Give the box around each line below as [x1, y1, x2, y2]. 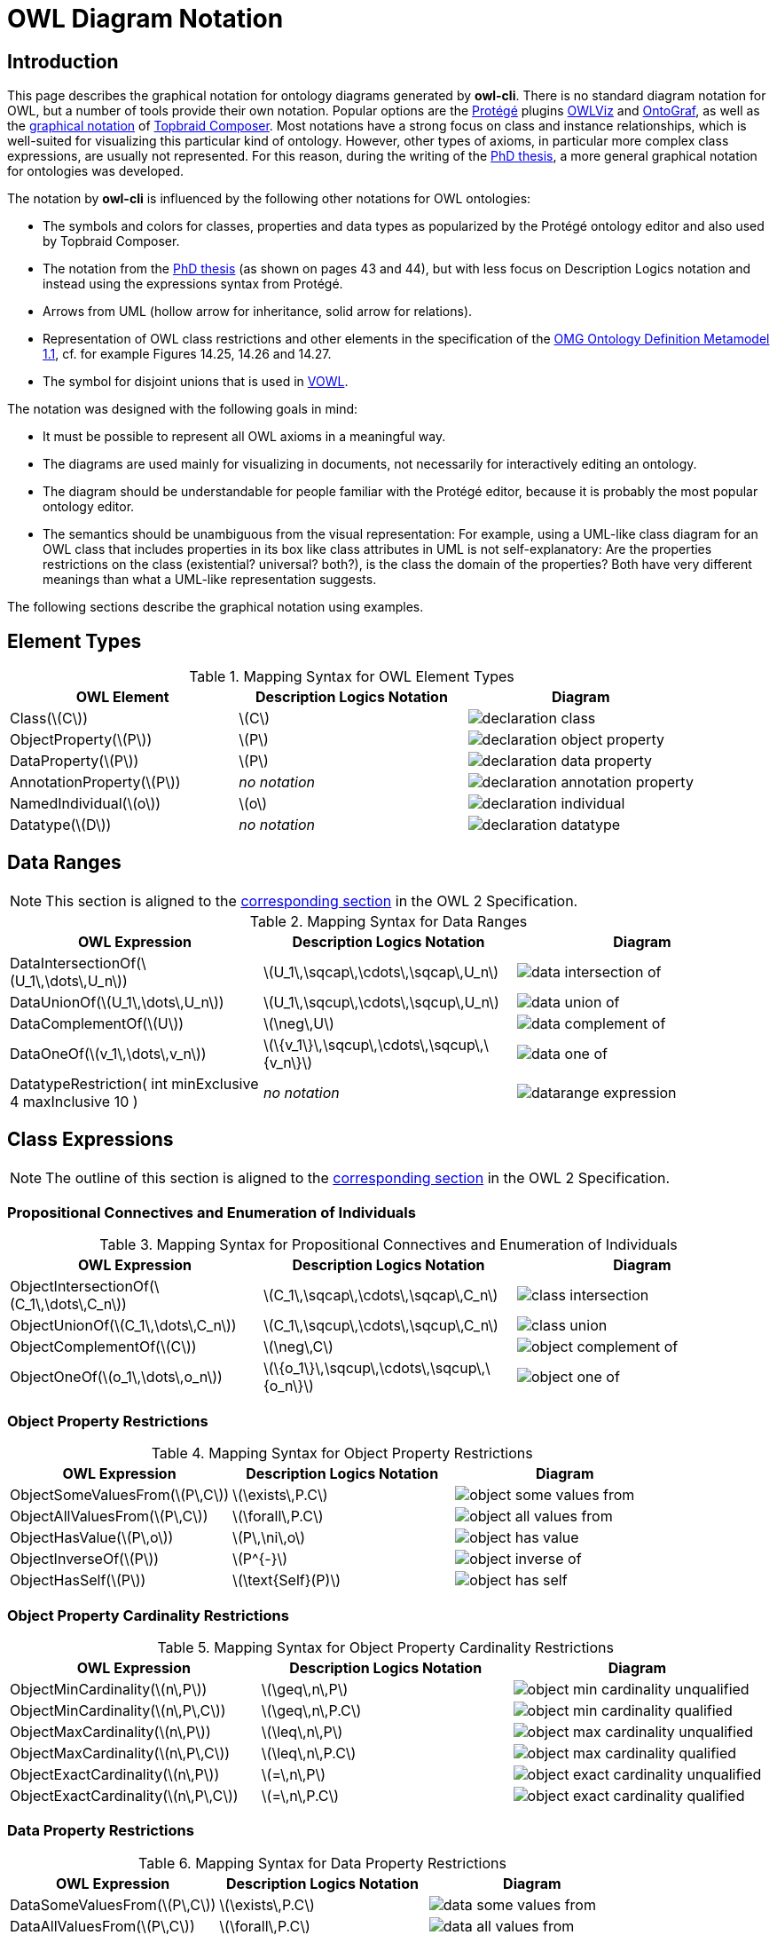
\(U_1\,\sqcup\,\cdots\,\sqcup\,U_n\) [263, 992, 499, 1011]
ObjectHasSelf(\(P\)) [10, 1571, 146, 1590]
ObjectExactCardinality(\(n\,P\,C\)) [10, 1786, 239, 1805]
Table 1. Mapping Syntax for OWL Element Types [189, 667, 514, 686]
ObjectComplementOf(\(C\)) [10, 1338, 197, 1356]
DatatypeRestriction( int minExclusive [10, 1074, 259, 1093]
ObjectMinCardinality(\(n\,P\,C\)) [10, 1701, 226, 1719]
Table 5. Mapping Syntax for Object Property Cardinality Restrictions [157, 1638, 614, 1656]
